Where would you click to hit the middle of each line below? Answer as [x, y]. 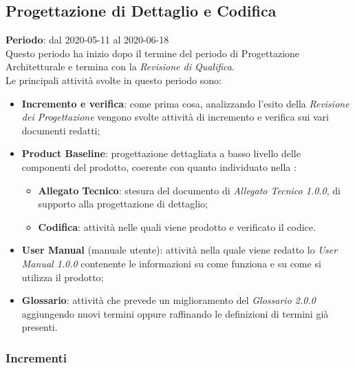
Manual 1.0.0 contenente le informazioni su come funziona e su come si [171, 263]
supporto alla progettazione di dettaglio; [123, 204]
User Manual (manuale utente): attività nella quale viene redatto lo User [180, 250]
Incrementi [36, 357]
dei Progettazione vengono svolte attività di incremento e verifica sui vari [175, 117]
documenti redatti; [61, 130]
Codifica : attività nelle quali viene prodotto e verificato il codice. [177, 226]
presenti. [40, 327]
